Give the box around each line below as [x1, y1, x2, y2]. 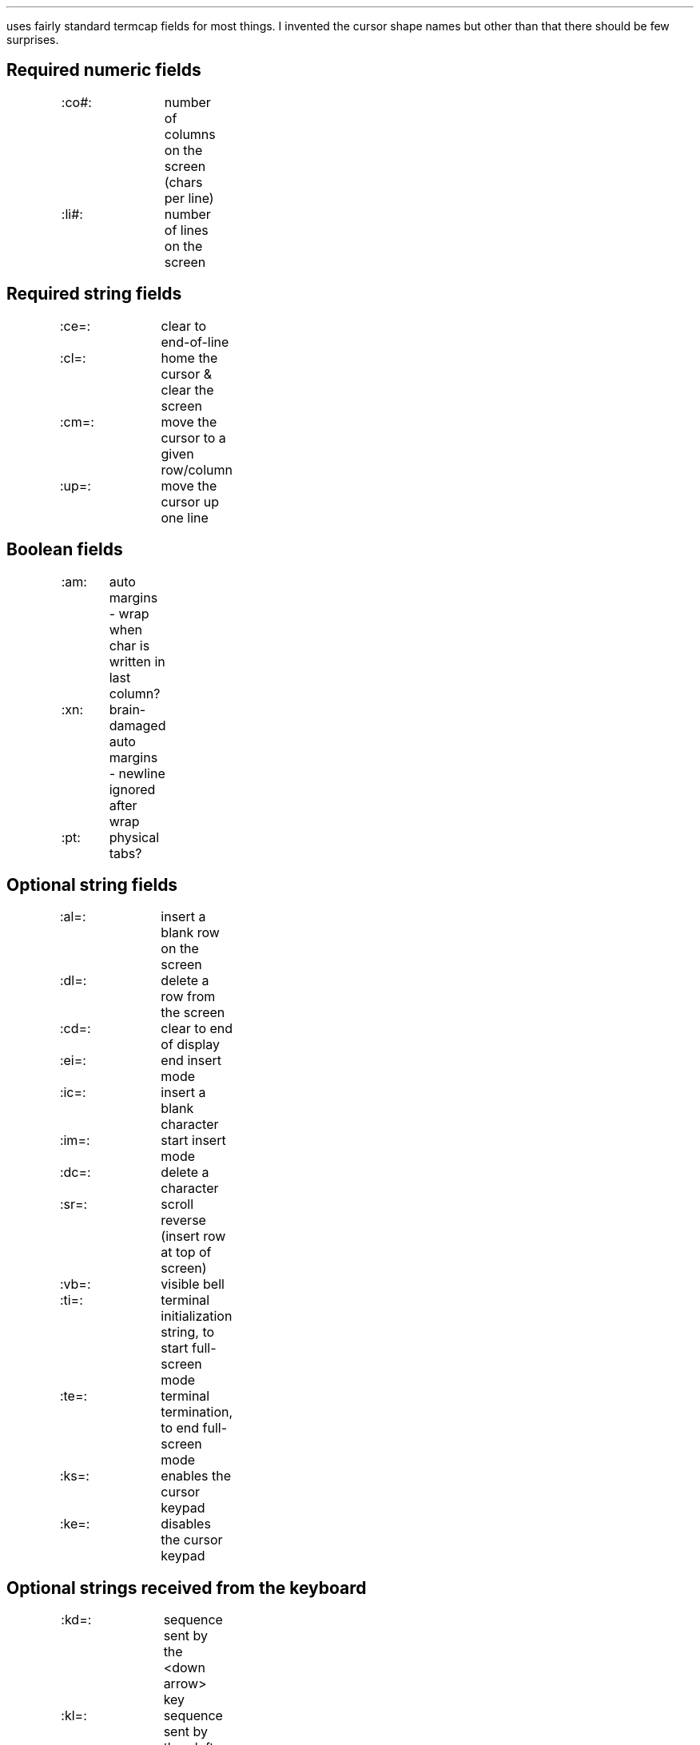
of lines [164, 221, 209, 238]
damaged [109, 717, 166, 733]
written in [109, 653, 165, 670]
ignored [109, 781, 156, 797]
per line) [164, 189, 214, 206]
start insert [161, 1132, 226, 1149]
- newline [109, 765, 165, 781]
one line [161, 509, 209, 526]
